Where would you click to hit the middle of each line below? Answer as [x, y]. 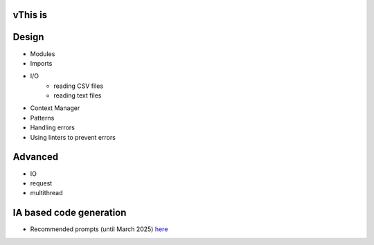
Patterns [42, 118]
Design [28, 37]
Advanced [36, 157]
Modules [43, 54]
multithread [46, 193]
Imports [41, 63]
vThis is [30, 15]
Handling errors [53, 127]
